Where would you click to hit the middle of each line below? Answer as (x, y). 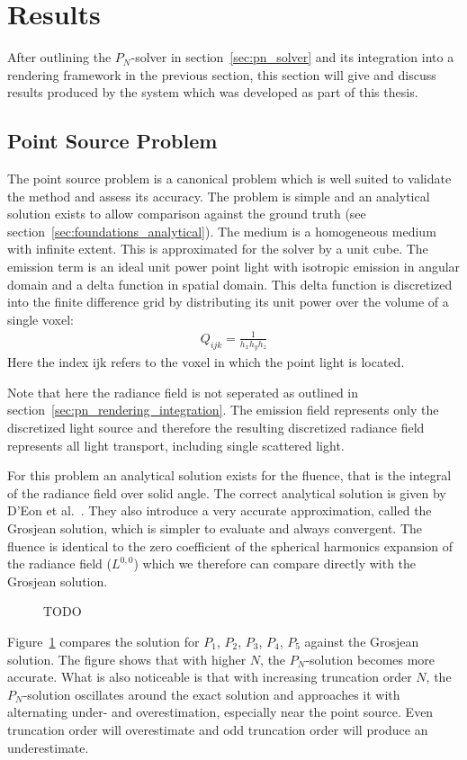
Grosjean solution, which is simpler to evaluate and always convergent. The (215, 528)
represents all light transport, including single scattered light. (176, 445)
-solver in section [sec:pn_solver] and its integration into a (292, 57)
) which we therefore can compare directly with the (275, 563)
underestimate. (48, 747)
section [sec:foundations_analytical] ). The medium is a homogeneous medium (222, 231)
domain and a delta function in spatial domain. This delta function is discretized (230, 284)
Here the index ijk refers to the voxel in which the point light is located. (206, 362)
